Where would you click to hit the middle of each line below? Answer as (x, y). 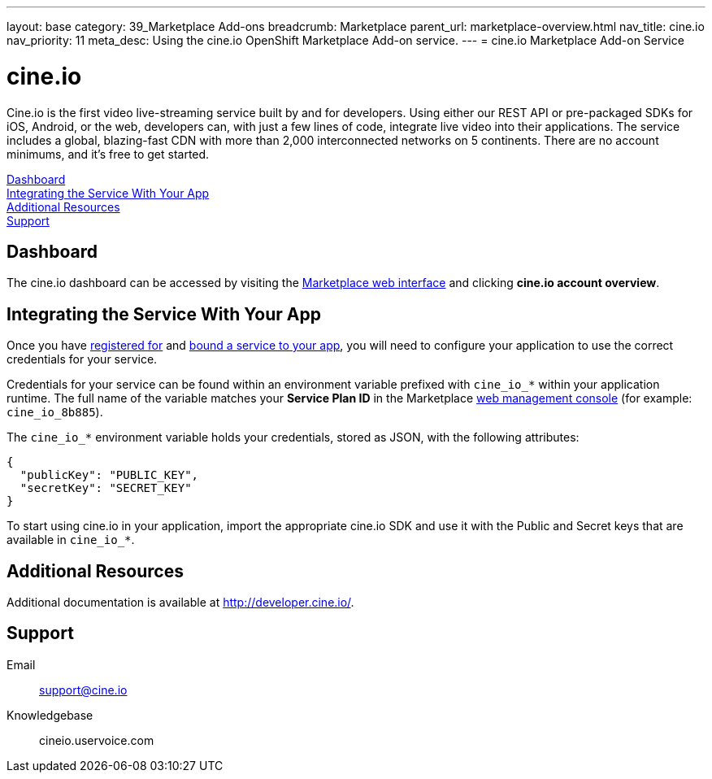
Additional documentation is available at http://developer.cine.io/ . (180, 603)
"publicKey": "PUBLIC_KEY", (109, 475)
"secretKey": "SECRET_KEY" (106, 488)
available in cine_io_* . (71, 540)
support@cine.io (83, 690)
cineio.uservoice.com (97, 740)
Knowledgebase (50, 715)
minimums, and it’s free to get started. (108, 154)
